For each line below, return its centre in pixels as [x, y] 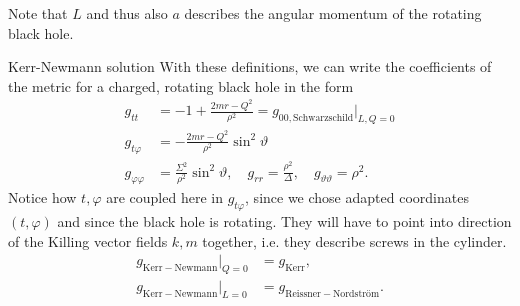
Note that [38, 13]
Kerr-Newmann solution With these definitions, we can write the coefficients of [250, 66]
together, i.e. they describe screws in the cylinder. [354, 240]
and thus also [127, 13]
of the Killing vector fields [88, 240]
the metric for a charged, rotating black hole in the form [181, 85]
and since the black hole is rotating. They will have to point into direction [284, 221]
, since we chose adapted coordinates [357, 197]
